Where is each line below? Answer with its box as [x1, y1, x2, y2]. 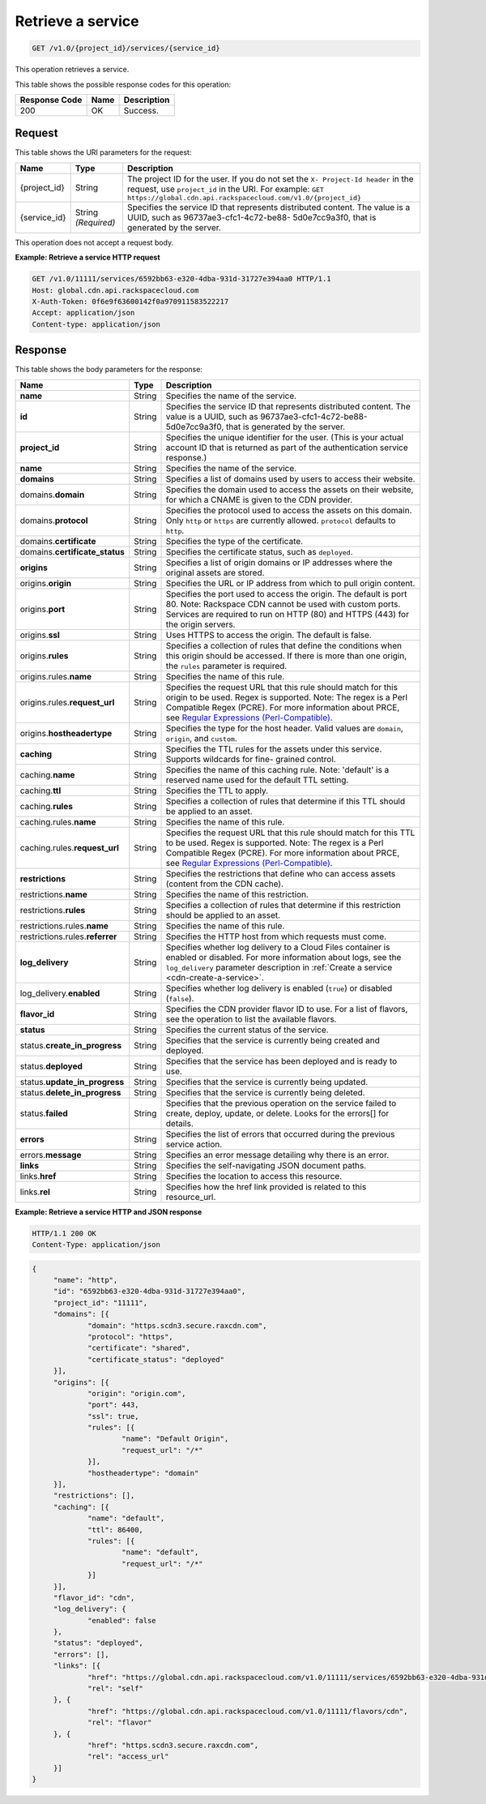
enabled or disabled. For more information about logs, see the [165, 951, 402, 962]
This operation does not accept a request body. [15, 238, 174, 247]
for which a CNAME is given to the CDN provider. [165, 494, 353, 505]
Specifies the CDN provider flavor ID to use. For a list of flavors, [165, 1003, 408, 1014]
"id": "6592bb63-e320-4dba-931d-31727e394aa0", [53, 1287, 246, 1296]
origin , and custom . [165, 732, 238, 743]
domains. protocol [19, 515, 88, 526]
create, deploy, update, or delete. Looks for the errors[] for [165, 1108, 390, 1119]
